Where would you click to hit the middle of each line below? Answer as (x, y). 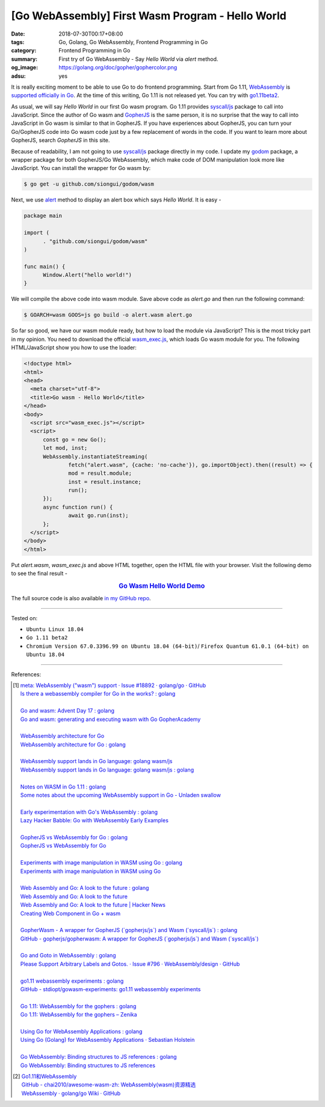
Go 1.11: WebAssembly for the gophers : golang (78, 1006)
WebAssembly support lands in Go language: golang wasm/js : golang (107, 770)
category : (24, 51)
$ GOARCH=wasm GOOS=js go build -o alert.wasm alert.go (108, 315)
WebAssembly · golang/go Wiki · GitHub (71, 1093)
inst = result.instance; (105, 482)
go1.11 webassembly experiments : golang (72, 981)
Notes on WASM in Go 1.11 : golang (63, 787)
